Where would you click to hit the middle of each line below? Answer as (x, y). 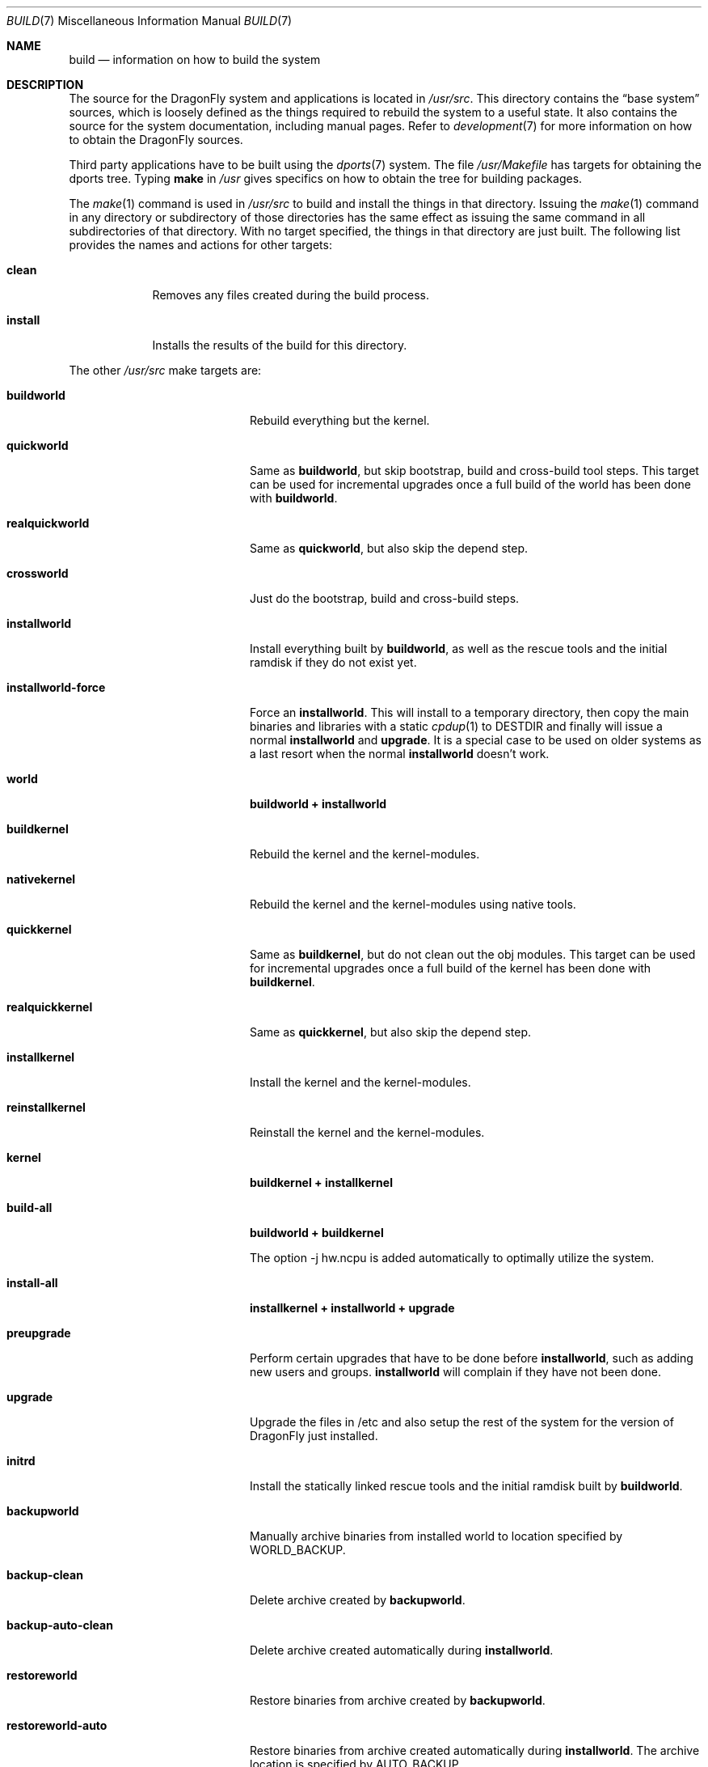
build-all (29, 1208)
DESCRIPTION (45, 85)
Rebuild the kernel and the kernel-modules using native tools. (413, 904)
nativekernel (41, 879)
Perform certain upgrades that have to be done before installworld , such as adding (472, 1358)
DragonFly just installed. (314, 1436)
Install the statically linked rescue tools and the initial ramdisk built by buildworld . (466, 1486)
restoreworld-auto (57, 1725)
